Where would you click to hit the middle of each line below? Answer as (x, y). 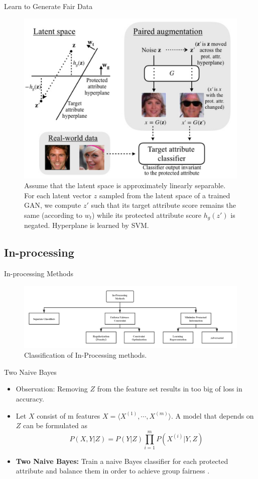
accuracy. (30, 398)
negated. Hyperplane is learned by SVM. (87, 225)
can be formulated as (55, 425)
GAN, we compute (53, 205)
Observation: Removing (52, 389)
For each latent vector (58, 195)
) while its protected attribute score (147, 215)
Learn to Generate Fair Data (48, 6)
